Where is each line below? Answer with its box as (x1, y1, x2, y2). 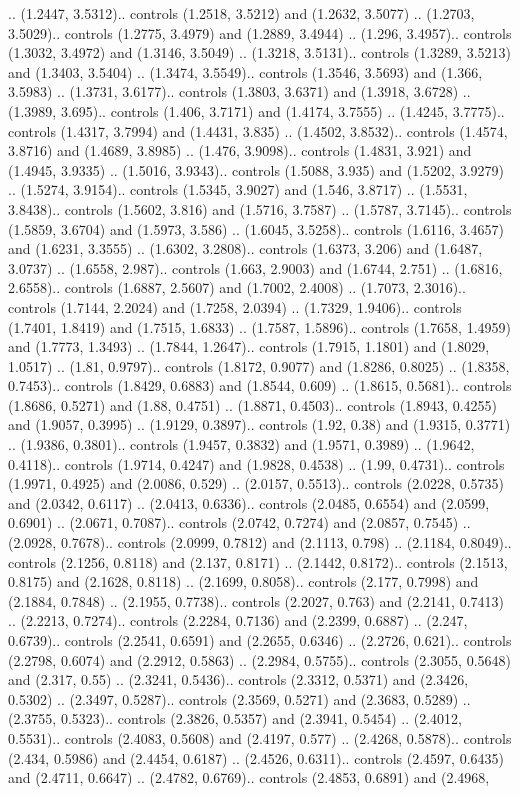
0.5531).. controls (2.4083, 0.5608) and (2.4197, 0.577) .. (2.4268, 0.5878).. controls (8, 727, 512, 748)
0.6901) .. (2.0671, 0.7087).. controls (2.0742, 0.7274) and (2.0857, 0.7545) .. (8, 512, 471, 533)
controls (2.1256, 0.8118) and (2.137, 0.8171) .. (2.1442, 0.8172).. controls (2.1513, (8, 551, 508, 572)
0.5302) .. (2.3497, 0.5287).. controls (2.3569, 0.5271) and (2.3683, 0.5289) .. (8, 688, 471, 709)
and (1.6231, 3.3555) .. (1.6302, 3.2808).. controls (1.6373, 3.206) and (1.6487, (8, 238, 483, 259)
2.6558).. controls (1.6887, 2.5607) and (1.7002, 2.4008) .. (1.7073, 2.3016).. (8, 277, 466, 298)
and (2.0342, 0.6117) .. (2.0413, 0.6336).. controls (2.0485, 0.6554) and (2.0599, (8, 492, 490, 513)
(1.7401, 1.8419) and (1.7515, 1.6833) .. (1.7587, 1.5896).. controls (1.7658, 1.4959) (8, 316, 511, 337)
